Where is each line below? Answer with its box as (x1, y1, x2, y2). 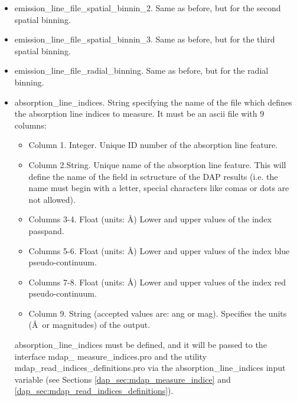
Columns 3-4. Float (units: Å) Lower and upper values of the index (28, 213, 272, 225)
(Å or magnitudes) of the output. (28, 318, 151, 331)
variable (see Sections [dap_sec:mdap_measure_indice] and (14, 373, 231, 385)
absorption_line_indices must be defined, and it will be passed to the (14, 338, 267, 351)
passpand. (28, 224, 64, 236)
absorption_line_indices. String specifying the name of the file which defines (14, 96, 292, 108)
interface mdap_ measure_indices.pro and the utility (14, 350, 207, 362)
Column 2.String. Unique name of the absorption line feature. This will (28, 158, 286, 170)
